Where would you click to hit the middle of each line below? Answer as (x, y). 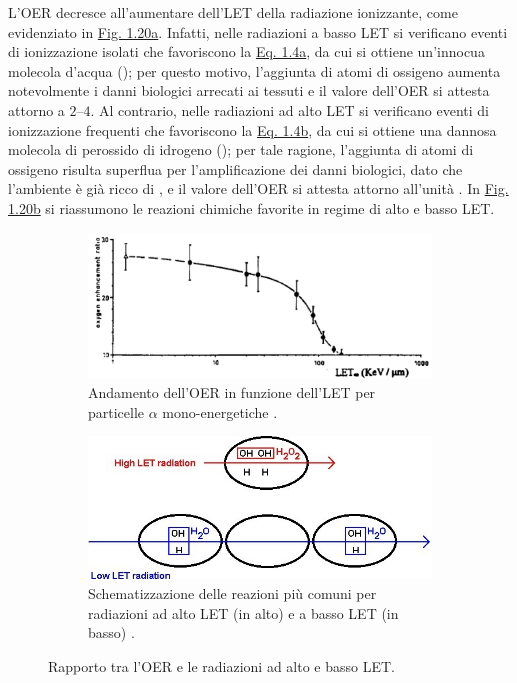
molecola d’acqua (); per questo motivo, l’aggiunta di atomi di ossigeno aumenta (254, 70)
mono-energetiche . (220, 411)
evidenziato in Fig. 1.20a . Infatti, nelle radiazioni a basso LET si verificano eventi (258, 31)
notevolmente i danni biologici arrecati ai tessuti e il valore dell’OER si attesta (249, 90)
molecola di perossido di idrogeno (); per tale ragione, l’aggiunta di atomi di (241, 149)
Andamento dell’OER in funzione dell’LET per (232, 391)
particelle (116, 411)
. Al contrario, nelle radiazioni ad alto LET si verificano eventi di (289, 109)
